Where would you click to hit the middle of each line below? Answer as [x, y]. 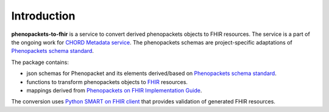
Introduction [43, 16]
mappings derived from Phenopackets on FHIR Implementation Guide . [114, 90]
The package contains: [40, 62]
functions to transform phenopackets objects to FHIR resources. [107, 82]
